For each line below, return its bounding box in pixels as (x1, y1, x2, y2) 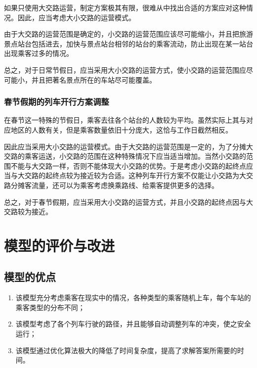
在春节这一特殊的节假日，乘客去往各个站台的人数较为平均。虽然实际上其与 (4, 115, 246, 125)
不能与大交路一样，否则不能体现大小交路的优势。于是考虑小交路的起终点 (10, 160, 246, 171)
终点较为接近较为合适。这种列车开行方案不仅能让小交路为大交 (52, 170, 253, 181)
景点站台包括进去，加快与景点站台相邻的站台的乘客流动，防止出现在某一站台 (4, 38, 253, 48)
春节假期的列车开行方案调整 (4, 95, 109, 108)
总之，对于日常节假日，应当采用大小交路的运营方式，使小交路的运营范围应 (4, 64, 246, 75)
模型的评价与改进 (4, 235, 115, 255)
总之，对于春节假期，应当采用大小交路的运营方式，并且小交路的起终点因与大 (4, 196, 253, 207)
